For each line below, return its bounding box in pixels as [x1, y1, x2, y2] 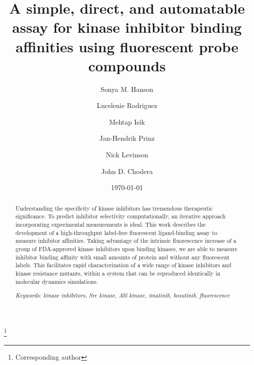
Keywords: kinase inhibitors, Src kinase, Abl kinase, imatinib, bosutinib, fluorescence [15, 291, 230, 300]
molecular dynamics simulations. [15, 277, 98, 285]
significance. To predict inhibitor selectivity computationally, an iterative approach [15, 212, 226, 220]
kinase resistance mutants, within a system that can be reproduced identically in [15, 269, 221, 277]
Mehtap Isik [109, 116, 145, 127]
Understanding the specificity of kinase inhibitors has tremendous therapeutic [15, 204, 213, 212]
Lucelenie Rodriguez [97, 100, 157, 110]
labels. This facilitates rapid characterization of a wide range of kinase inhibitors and [15, 261, 232, 269]
